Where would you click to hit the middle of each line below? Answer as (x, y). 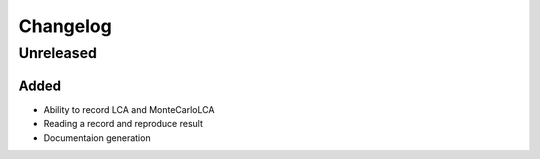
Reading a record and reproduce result (123, 124)
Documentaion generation (97, 137)
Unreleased (57, 53)
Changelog (65, 26)
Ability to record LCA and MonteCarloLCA (129, 109)
